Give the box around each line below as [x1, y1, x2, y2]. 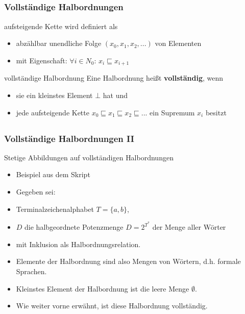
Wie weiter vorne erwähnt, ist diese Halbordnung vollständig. [16, 300, 208, 311]
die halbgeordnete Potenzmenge [24, 222, 124, 232]
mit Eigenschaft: [16, 55, 67, 65]
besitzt [205, 107, 227, 117]
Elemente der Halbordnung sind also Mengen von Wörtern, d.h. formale [16, 256, 241, 267]
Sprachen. [16, 266, 47, 277]
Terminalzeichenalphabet [16, 203, 94, 214]
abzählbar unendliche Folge [16, 38, 102, 49]
